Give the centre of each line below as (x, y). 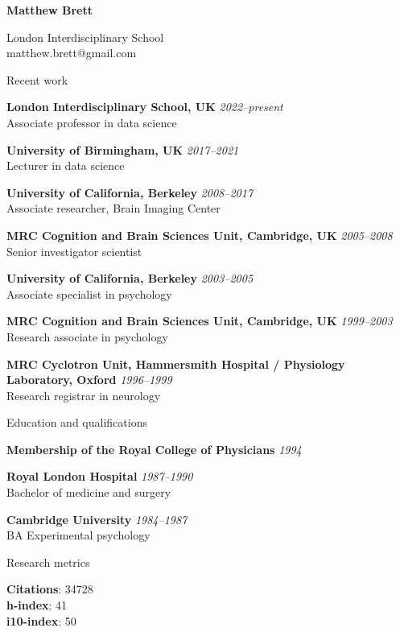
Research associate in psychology (87, 336)
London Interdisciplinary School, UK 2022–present (145, 107)
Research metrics (48, 562)
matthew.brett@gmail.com (72, 53)
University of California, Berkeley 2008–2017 (130, 192)
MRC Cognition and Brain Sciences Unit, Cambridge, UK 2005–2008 (200, 235)
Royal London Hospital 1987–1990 (100, 476)
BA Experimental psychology (78, 535)
